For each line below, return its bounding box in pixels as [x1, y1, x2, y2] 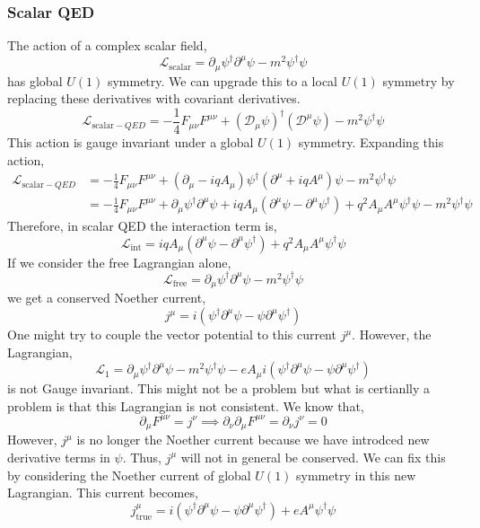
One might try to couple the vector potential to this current [7, 325, 336, 343]
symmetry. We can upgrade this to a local [107, 71, 338, 90]
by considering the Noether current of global [7, 465, 251, 484]
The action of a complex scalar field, [7, 36, 207, 55]
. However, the [352, 325, 432, 343]
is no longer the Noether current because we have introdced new [76, 430, 430, 449]
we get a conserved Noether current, [7, 288, 206, 307]
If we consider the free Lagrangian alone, [7, 252, 231, 271]
